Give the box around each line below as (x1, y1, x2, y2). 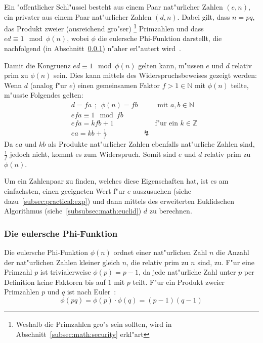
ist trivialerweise (40, 267, 91, 277)
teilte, (231, 79, 249, 90)
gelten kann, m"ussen (138, 60, 204, 70)
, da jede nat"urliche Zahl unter (139, 267, 236, 277)
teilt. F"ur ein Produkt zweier (133, 276, 225, 287)
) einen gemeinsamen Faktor (72, 79, 160, 90)
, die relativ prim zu (126, 256, 189, 267)
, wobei (67, 33, 89, 44)
